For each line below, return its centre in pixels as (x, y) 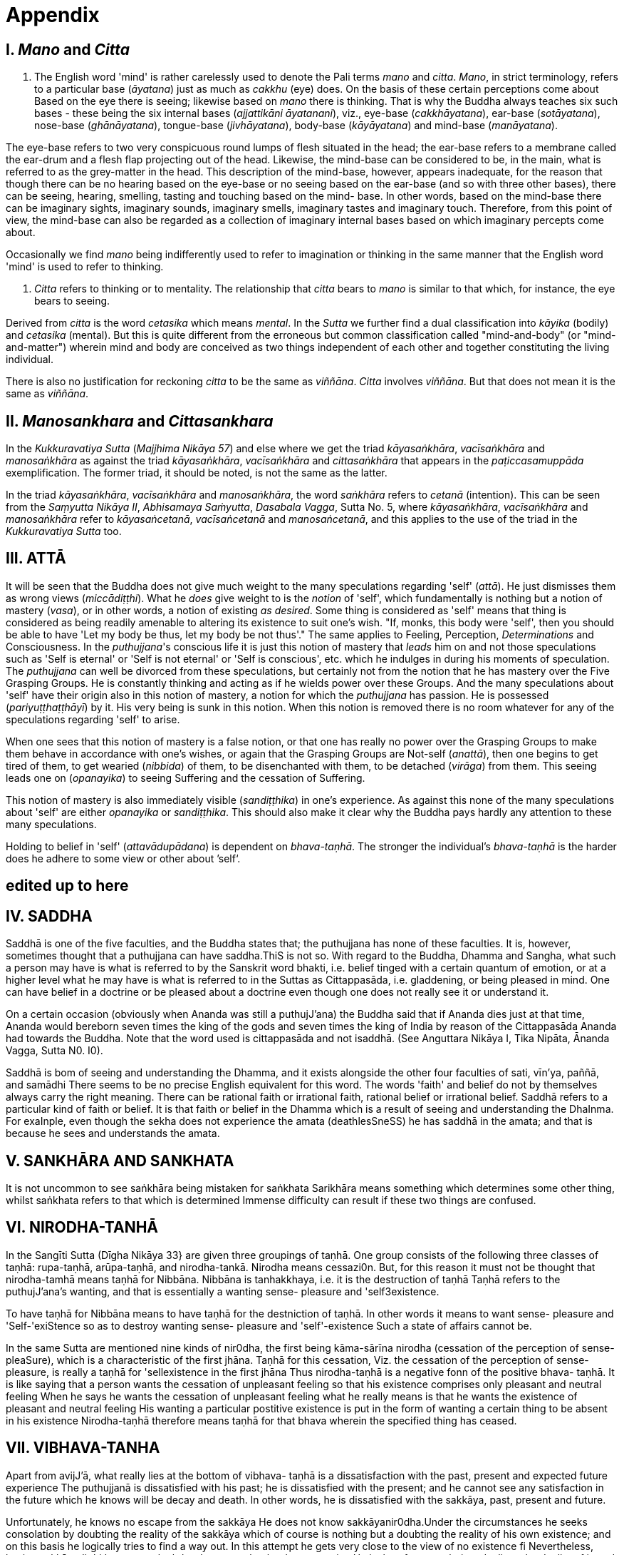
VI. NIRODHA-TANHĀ (82, 1228)
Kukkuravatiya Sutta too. (64, 531)
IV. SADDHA (49, 916)
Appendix (53, 15)
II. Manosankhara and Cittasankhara (140, 421)
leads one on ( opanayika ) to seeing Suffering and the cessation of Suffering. (186, 777)
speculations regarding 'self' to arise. (93, 719)
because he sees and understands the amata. (113, 1133)
